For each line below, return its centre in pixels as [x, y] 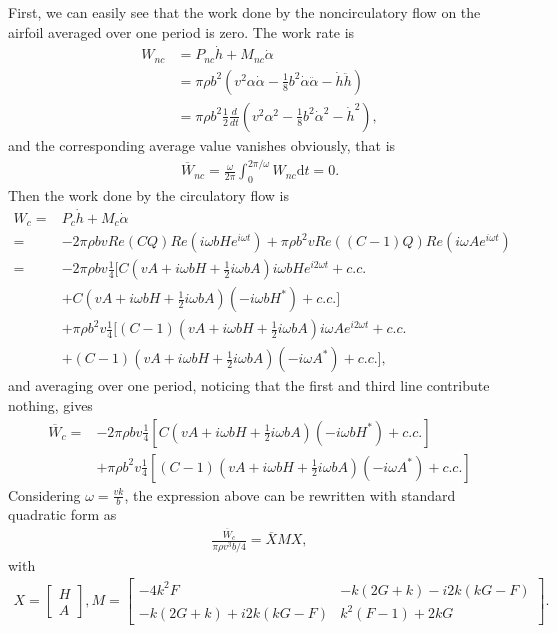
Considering [44, 494]
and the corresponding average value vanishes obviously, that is [202, 144]
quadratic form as [62, 514]
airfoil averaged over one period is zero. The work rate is [181, 31]
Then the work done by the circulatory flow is [148, 194]
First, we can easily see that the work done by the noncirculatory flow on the [244, 12]
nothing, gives [50, 404]
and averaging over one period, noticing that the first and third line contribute [249, 385]
